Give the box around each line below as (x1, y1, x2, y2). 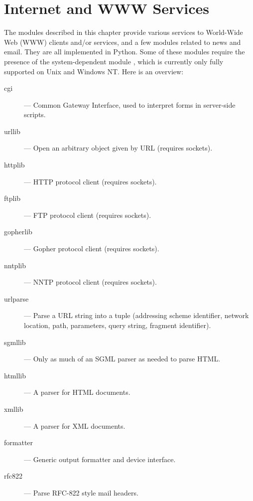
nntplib (4, 260, 26, 270)
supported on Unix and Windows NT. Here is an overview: (4, 66, 184, 76)
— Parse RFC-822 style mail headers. (24, 487, 138, 498)
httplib (4, 160, 25, 170)
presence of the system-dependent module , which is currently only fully (4, 56, 224, 66)
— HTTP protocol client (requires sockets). (24, 176, 157, 186)
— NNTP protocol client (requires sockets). (24, 277, 157, 287)
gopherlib (4, 226, 32, 237)
